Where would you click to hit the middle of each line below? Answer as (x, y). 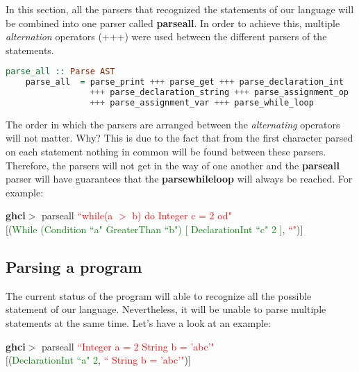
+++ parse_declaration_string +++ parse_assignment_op (219, 93)
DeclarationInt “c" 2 (233, 229)
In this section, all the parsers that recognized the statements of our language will (180, 9)
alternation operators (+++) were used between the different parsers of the (166, 36)
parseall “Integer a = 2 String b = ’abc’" (128, 346)
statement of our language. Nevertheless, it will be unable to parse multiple (166, 309)
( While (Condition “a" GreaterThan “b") (95, 229)
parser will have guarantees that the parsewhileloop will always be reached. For (179, 179)
